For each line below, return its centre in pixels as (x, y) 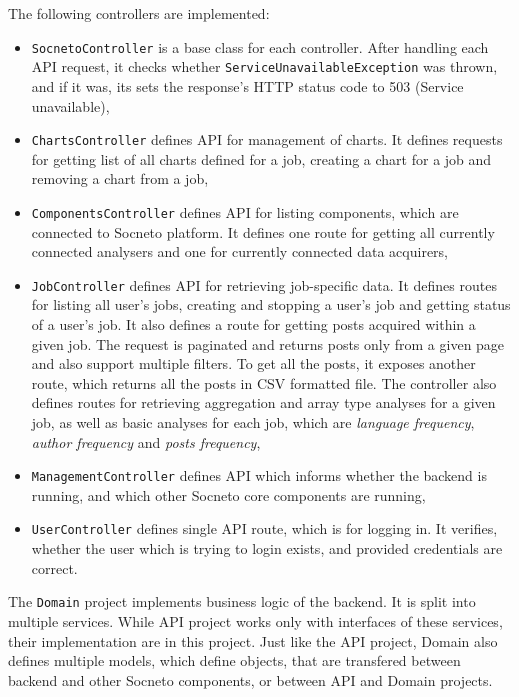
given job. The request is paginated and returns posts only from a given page (268, 343)
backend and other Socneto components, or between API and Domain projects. (250, 679)
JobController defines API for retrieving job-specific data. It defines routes (264, 284)
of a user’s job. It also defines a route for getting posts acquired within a (253, 324)
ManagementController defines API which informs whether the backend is (259, 475)
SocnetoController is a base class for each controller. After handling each (260, 46)
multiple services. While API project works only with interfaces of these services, (255, 620)
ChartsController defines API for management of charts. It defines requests (267, 139)
